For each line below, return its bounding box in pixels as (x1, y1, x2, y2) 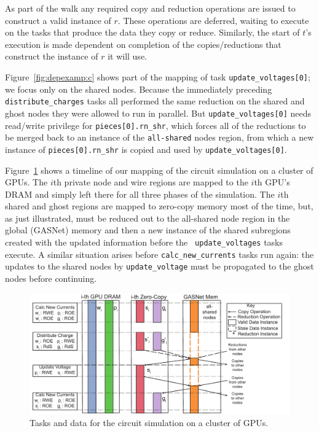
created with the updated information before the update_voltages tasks (5, 236, 283, 249)
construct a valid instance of (5, 14, 111, 26)
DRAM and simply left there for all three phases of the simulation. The (5, 187, 275, 200)
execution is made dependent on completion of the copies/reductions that (5, 37, 282, 50)
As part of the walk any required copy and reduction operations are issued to (5, 2, 296, 14)
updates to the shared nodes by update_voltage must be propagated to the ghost (5, 260, 314, 273)
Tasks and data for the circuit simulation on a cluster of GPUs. (30, 416, 269, 429)
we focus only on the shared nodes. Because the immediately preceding (5, 82, 272, 95)
